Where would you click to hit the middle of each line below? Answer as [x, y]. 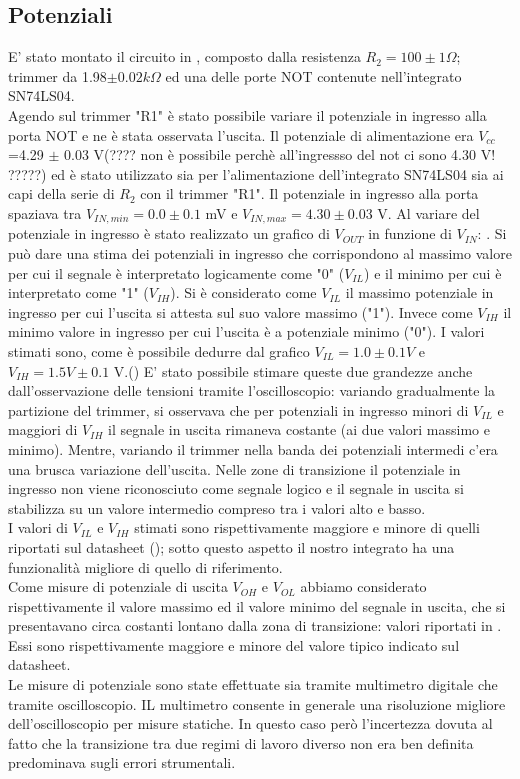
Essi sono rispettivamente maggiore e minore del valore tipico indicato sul [234, 644]
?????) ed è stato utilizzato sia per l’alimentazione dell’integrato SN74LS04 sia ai [256, 173]
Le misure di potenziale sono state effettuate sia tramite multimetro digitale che [253, 684]
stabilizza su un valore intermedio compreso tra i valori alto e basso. [217, 507]
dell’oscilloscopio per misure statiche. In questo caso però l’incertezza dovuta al [250, 723]
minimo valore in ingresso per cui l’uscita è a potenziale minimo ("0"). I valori [246, 331]
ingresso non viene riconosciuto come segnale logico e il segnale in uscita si [236, 488]
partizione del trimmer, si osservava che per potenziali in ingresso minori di [238, 409]
